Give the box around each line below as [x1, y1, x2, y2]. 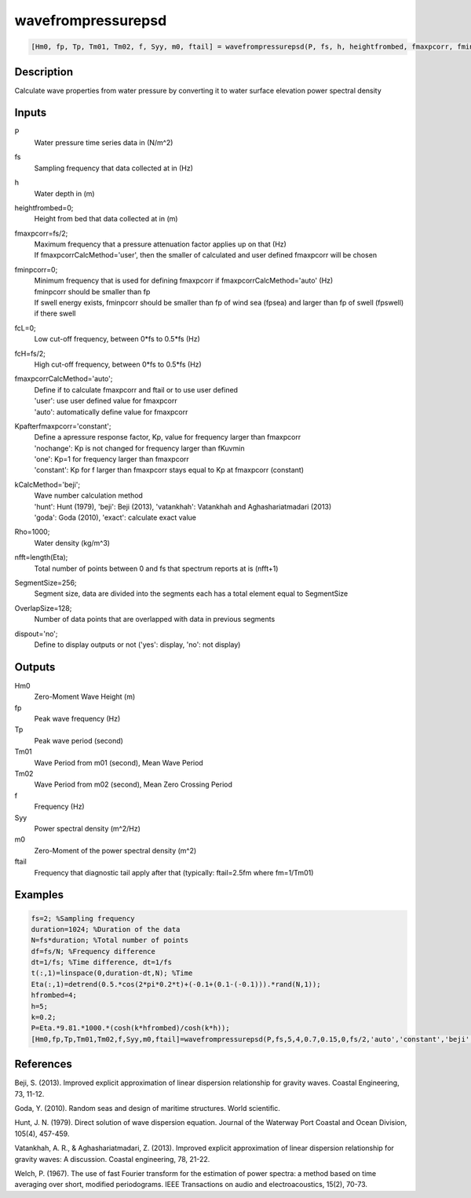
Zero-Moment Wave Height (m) [34, 692, 136, 702]
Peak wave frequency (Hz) [34, 714, 121, 724]
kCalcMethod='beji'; [14, 480, 81, 489]
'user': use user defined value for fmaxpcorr [34, 396, 177, 406]
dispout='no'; [14, 629, 58, 638]
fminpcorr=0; [14, 265, 58, 274]
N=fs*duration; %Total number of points [31, 936, 188, 945]
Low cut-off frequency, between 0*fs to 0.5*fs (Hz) [34, 334, 200, 344]
